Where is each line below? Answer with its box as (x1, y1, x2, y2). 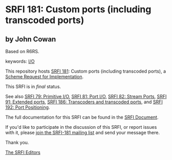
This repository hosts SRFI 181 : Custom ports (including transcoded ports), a (5, 68, 166, 74)
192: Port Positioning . (5, 104, 50, 110)
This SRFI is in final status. (5, 83, 61, 89)
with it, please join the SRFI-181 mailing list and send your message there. (5, 129, 160, 135)
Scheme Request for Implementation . (5, 74, 84, 80)
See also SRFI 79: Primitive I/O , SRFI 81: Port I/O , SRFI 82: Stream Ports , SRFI (5, 94, 167, 99)
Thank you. (5, 140, 29, 145)
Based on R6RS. (5, 49, 39, 54)
